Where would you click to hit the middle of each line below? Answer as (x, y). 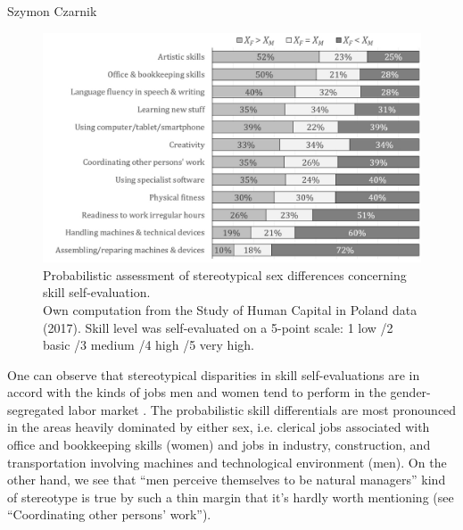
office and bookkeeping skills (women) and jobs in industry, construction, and (219, 445)
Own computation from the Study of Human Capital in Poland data (230, 309)
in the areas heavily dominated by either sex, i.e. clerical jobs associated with (219, 427)
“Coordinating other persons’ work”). (109, 514)
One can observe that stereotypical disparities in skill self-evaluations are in (214, 374)
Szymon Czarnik (52, 11)
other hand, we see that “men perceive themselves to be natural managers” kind (227, 480)
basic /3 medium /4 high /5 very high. (149, 345)
